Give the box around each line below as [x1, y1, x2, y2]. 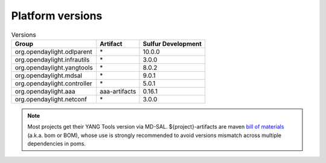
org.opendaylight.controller [14, 79, 93, 88]
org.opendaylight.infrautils [14, 55, 90, 63]
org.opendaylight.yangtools [14, 63, 93, 72]
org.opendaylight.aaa [14, 87, 75, 95]
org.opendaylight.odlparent [14, 47, 93, 56]
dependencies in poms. [27, 140, 86, 147]
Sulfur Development [142, 39, 202, 48]
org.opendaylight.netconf [14, 95, 88, 103]
